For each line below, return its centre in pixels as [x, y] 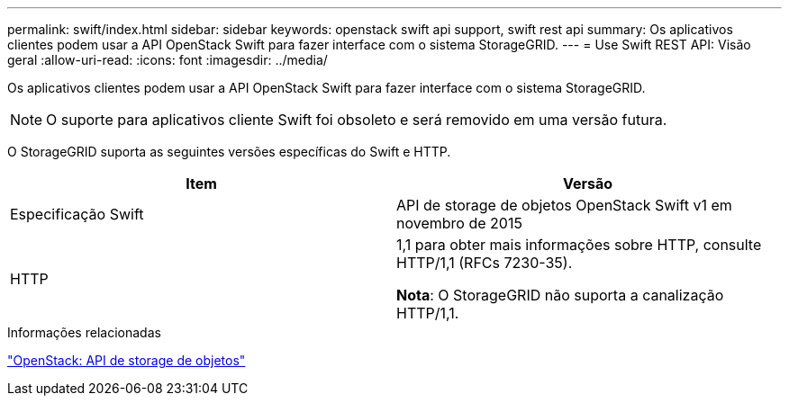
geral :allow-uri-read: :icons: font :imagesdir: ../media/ [168, 60]
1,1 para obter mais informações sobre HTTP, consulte [579, 245]
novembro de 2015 [459, 223]
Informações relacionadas [84, 332]
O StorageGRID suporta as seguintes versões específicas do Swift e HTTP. [229, 152]
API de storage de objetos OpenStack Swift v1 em [564, 205]
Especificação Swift [77, 214]
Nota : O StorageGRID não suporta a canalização [560, 295]
